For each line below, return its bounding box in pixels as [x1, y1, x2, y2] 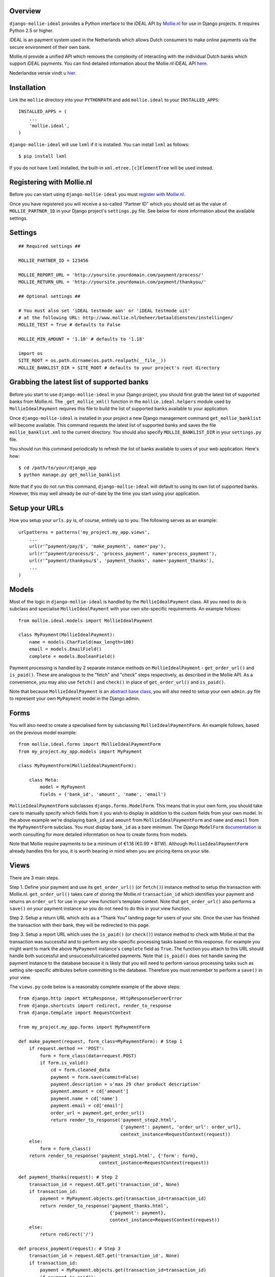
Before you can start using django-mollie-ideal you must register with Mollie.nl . [9, 192, 185, 198]
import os [18, 350, 43, 356]
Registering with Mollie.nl [9, 178, 93, 186]
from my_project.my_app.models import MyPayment [18, 748, 142, 754]
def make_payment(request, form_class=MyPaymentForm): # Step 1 [18, 1038, 183, 1044]
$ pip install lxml [18, 153, 67, 159]
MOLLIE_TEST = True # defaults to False [18, 322, 121, 328]
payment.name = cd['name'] [50, 1096, 118, 1101]
